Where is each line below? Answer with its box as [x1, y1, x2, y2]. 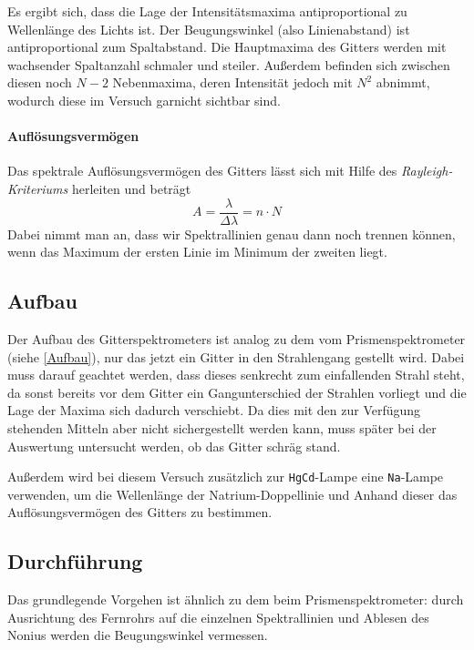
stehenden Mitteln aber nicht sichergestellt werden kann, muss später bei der [7, 418, 437, 437]
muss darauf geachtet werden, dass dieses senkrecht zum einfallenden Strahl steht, [7, 365, 465, 384]
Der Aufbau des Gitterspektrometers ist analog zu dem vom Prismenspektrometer [7, 330, 466, 348]
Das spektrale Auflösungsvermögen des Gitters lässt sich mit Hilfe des [7, 161, 397, 180]
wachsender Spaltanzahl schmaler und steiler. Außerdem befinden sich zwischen [7, 55, 450, 74]
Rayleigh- [401, 161, 453, 180]
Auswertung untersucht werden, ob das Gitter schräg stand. [7, 436, 341, 455]
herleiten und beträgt [71, 178, 191, 198]
